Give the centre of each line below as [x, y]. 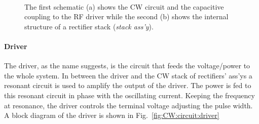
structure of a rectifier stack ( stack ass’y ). [89, 26]
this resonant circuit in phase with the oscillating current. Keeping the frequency [129, 95]
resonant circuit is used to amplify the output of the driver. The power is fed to [128, 85]
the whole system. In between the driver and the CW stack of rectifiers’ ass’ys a [128, 75]
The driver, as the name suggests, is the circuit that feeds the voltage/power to [127, 66]
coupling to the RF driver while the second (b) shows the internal [126, 16]
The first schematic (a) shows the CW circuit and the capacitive [124, 6]
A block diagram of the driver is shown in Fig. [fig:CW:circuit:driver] [112, 115]
